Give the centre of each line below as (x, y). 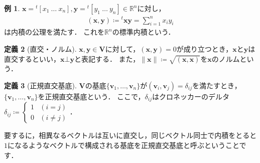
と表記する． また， (107, 58)
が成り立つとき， (205, 48)
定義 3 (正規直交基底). (40, 85)
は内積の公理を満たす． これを (54, 32)
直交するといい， (32, 58)
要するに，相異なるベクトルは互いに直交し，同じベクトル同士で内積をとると (131, 135)
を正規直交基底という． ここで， (91, 96)
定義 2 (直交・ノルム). (40, 48)
